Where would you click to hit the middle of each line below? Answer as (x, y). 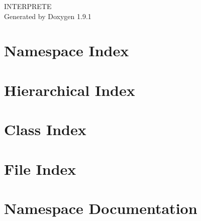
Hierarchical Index (70, 90)
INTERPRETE (28, 6)
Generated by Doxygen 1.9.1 (48, 16)
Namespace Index (67, 50)
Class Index (45, 129)
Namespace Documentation (101, 208)
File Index (40, 169)
